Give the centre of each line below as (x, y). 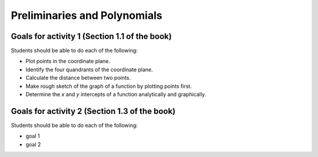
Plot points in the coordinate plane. (68, 61)
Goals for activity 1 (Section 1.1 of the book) (91, 36)
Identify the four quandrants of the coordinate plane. (89, 69)
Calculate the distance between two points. (78, 78)
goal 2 (33, 144)
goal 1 (33, 136)
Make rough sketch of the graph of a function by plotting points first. (109, 86)
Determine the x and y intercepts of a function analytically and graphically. (116, 94)
